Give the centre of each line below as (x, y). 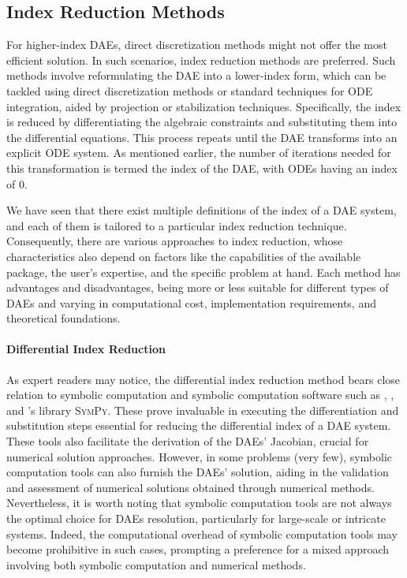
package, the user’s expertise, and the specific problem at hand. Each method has (203, 272)
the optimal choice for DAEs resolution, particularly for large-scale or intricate (196, 518)
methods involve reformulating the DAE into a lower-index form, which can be (196, 75)
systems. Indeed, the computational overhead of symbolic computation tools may (202, 533)
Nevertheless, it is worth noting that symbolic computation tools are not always (199, 503)
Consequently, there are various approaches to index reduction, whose (175, 241)
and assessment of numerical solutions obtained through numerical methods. (190, 487)
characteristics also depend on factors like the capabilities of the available (184, 256)
